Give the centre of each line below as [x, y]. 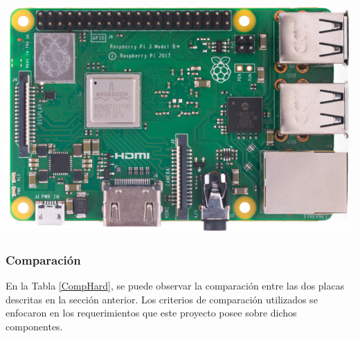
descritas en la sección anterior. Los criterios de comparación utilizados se [162, 299]
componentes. [34, 326]
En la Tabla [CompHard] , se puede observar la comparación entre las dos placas [175, 285]
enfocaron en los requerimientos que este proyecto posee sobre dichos [151, 313]
